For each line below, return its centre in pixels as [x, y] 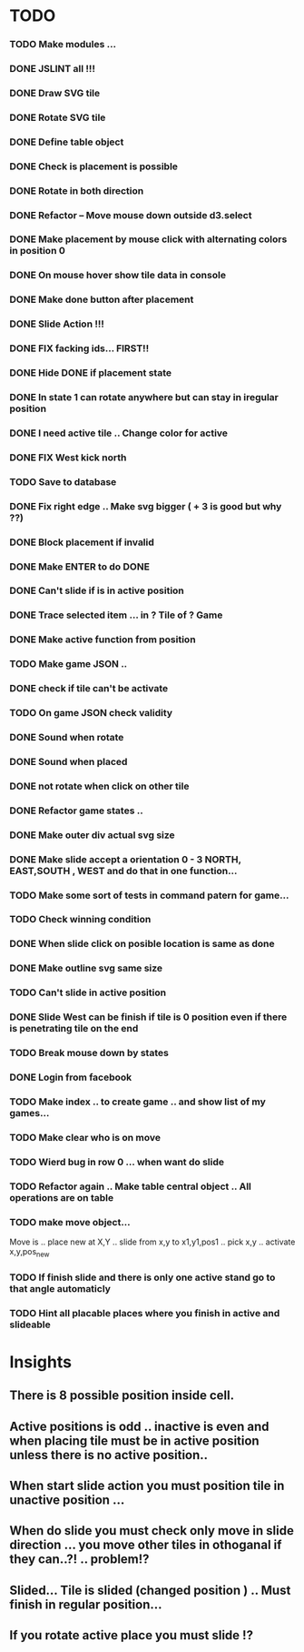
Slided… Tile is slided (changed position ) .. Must [150, 1590]
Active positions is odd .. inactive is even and [139, 1426]
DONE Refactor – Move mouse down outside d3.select [131, 215]
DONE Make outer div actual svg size [92, 835]
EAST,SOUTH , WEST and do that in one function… [123, 871]
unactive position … [67, 1500]
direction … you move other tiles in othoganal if [146, 1545]
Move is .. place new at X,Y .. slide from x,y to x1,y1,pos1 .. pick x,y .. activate [152, 1242]
